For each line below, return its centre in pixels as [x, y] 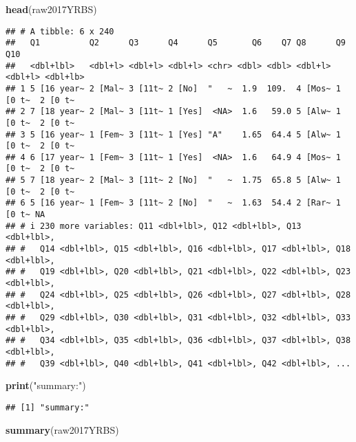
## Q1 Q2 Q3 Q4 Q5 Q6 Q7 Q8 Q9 [176, 43]
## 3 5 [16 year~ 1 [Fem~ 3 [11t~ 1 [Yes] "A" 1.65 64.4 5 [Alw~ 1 [173, 134]
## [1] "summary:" [48, 407]
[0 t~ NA [25, 215]
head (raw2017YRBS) [51, 9]
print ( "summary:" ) [46, 385]
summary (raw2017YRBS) [62, 429]
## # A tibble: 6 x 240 [60, 31]
